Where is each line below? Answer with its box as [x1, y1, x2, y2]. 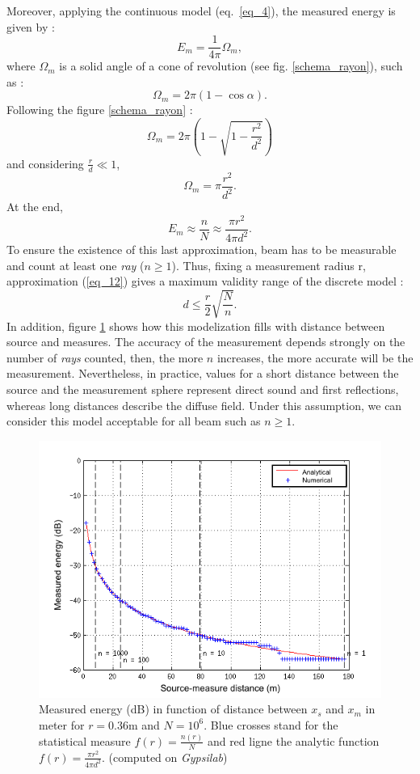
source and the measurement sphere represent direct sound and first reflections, [6, 380, 399, 397]
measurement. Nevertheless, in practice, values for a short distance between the [6, 365, 399, 382]
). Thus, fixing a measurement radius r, [171, 256, 366, 273]
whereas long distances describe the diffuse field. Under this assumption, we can [6, 396, 402, 413]
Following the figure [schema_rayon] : [6, 101, 193, 118]
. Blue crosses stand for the [204, 716, 338, 733]
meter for [39, 716, 85, 733]
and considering [6, 154, 84, 171]
